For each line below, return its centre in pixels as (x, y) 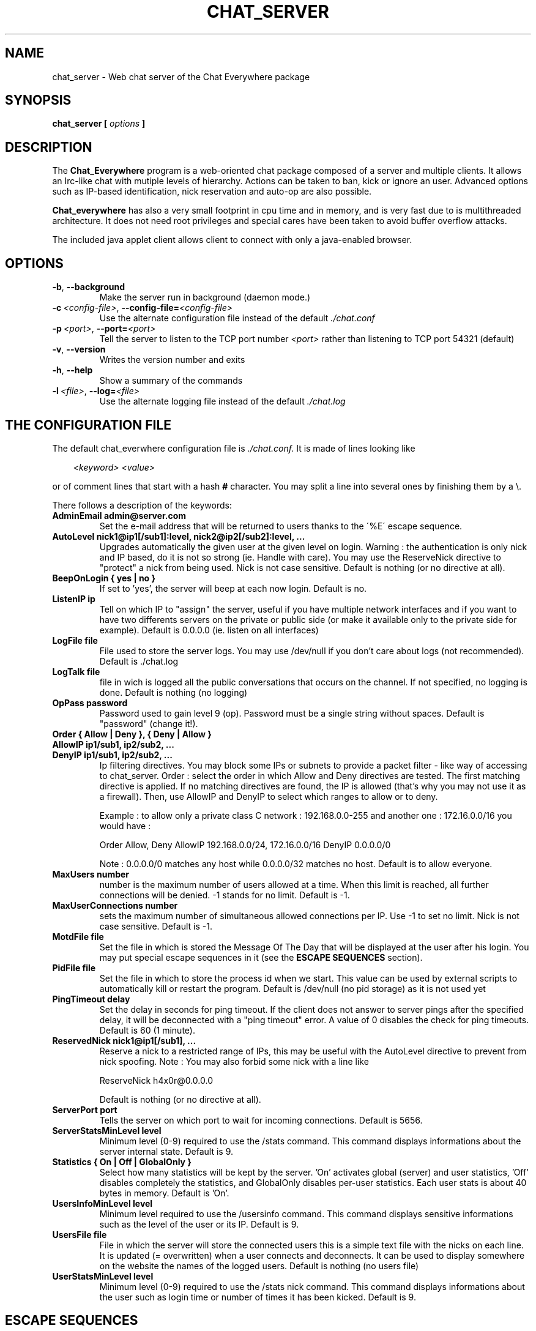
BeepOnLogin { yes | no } (104, 578)
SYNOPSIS (38, 100)
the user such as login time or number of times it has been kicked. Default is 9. (258, 1297)
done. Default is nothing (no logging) (173, 692)
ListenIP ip (74, 598)
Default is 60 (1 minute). (147, 1030)
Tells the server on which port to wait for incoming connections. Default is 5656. (261, 1120)
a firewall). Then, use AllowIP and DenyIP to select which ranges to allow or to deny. (269, 796)
